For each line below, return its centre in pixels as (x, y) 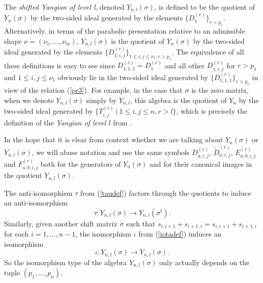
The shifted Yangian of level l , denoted (64, 7)
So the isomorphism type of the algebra (66, 262)
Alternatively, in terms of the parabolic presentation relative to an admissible (125, 31)
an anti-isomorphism (36, 203)
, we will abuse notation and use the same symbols (111, 152)
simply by (101, 100)
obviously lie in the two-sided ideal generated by (133, 77)
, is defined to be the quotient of (205, 7)
